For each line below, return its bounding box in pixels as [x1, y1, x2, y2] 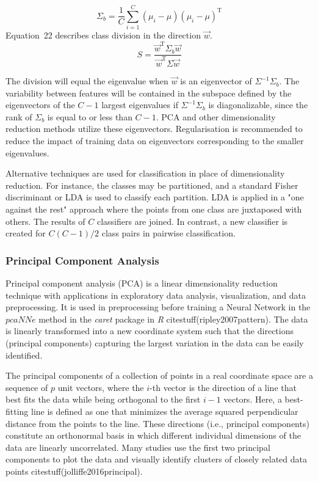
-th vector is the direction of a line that [150, 381, 297, 393]
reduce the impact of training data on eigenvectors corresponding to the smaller [5, 134, 304, 147]
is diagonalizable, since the [208, 98, 308, 111]
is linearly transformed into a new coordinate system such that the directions [5, 324, 294, 337]
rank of [5, 110, 32, 123]
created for [5, 227, 46, 239]
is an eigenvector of [180, 75, 252, 87]
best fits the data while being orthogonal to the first [5, 393, 201, 406]
